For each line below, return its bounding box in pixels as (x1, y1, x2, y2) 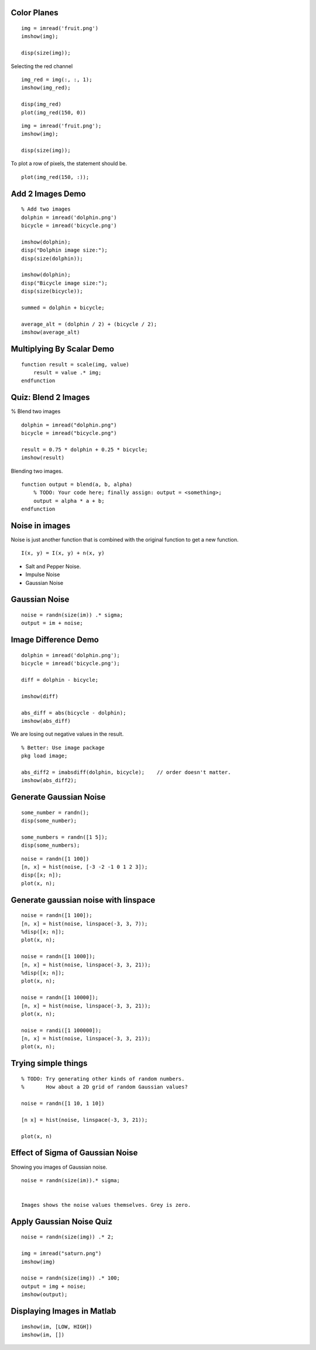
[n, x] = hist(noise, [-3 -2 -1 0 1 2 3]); (21, 864, 148, 871)
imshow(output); (21, 1291, 68, 1298)
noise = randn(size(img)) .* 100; (21, 1275, 120, 1281)
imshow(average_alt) (21, 329, 80, 336)
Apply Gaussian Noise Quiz (11, 1216, 113, 1226)
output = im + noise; (21, 620, 83, 627)
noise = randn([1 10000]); (21, 994, 99, 1001)
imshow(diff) (21, 693, 59, 699)
